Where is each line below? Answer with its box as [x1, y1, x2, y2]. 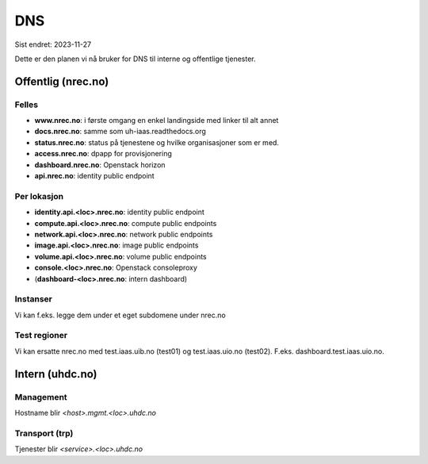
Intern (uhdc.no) [14, 367, 97, 381]
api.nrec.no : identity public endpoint [34, 171, 155, 181]
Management [14, 391, 67, 402]
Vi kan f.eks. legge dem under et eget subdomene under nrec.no [14, 310, 226, 320]
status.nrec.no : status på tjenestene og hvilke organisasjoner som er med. [34, 137, 279, 147]
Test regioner [14, 330, 67, 341]
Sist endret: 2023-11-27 [14, 40, 91, 49]
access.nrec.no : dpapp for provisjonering [34, 149, 172, 159]
